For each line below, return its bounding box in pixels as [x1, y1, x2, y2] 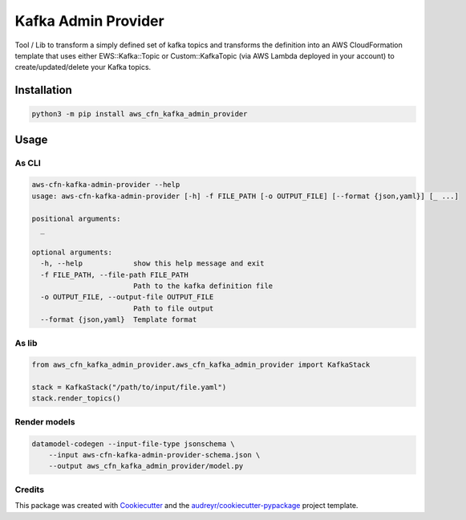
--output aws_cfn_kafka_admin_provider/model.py [48, 461, 244, 471]
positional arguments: [31, 213, 121, 223]
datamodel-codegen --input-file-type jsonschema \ [31, 439, 236, 449]
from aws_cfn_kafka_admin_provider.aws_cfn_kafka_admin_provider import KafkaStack [31, 360, 371, 369]
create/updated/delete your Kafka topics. [14, 63, 152, 72]
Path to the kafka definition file [132, 282, 274, 290]
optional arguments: [31, 247, 112, 257]
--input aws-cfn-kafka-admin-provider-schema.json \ [48, 450, 261, 460]
